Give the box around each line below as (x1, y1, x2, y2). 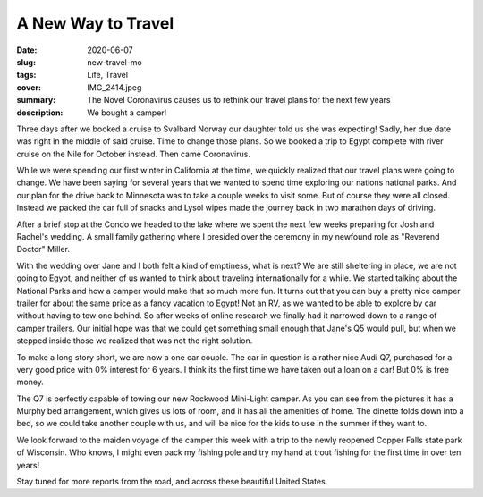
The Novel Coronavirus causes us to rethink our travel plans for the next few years (87, 95, 391, 105)
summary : (16, 95, 56, 105)
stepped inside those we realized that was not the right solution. (16, 335, 253, 346)
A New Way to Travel (16, 13, 174, 33)
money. (16, 376, 45, 388)
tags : (16, 70, 37, 80)
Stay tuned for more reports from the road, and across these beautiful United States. (16, 476, 328, 487)
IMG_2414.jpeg (87, 81, 142, 93)
